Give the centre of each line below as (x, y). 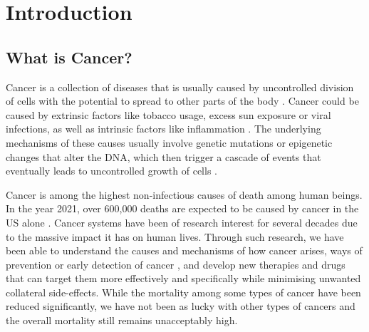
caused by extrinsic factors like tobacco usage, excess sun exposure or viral (168, 114)
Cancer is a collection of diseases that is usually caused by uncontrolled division (180, 87)
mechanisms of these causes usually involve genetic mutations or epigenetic (169, 142)
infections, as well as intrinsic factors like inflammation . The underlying (163, 129)
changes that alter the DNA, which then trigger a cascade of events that (163, 156)
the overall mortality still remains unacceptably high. (122, 320)
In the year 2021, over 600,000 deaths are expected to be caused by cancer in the (182, 208)
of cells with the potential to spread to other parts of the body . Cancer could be (182, 101)
